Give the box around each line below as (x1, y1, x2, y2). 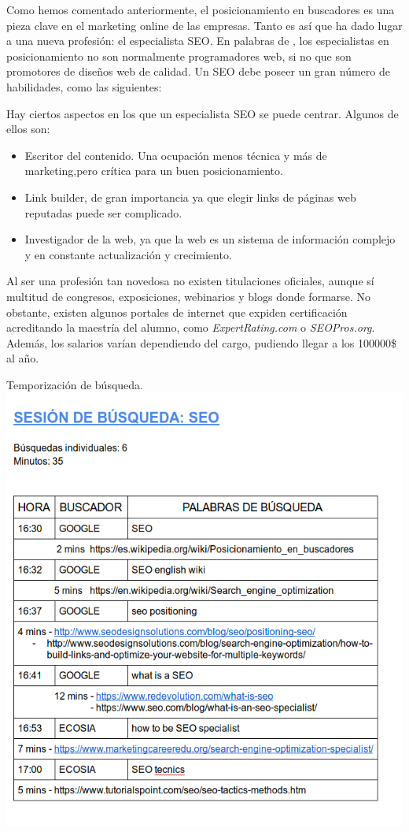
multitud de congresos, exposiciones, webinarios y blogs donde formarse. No (6, 288, 371, 304)
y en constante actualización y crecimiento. (24, 246, 232, 262)
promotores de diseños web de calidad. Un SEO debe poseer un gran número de (6, 63, 390, 80)
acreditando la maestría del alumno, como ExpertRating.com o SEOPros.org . (6, 319, 375, 336)
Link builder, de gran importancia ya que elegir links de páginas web (24, 188, 356, 205)
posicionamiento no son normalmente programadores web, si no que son (6, 47, 352, 64)
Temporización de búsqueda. (6, 376, 143, 392)
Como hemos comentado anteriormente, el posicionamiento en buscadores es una (6, 2, 395, 17)
